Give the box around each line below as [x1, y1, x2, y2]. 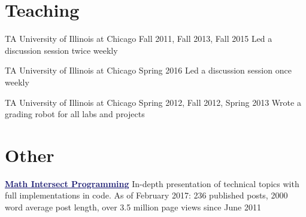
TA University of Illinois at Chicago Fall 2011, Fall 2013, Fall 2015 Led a [5, 32, 272, 45]
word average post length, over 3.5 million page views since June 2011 [5, 201, 261, 213]
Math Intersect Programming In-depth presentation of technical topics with [5, 177, 299, 190]
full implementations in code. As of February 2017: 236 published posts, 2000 [5, 189, 288, 201]
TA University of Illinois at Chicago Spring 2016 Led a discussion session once [5, 64, 292, 77]
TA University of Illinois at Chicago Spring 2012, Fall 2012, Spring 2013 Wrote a [5, 96, 301, 108]
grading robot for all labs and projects [5, 108, 145, 120]
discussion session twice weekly [5, 44, 118, 56]
